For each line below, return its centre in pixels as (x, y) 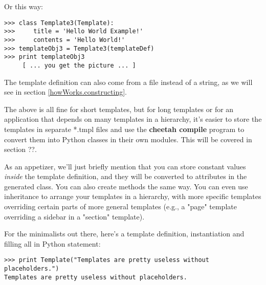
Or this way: (24, 6)
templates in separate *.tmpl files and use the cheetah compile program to (124, 129)
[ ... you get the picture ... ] (79, 65)
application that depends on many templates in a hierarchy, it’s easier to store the (133, 119)
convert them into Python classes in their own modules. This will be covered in (128, 139)
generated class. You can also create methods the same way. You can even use (126, 186)
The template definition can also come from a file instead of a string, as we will (128, 82)
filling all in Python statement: (52, 243)
